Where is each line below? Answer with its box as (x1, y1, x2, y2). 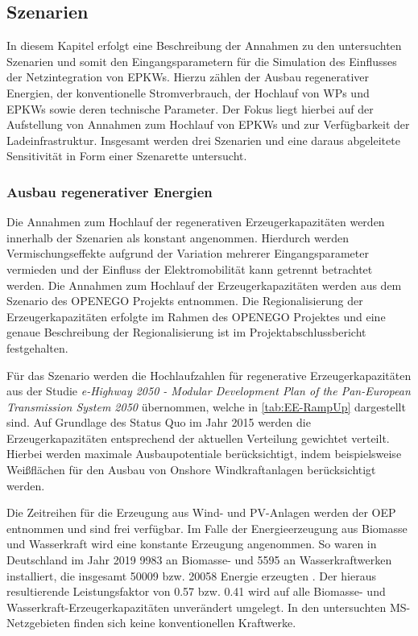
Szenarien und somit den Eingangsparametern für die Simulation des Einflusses (6, 52, 397, 69)
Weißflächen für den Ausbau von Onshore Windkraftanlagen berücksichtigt (6, 461, 376, 478)
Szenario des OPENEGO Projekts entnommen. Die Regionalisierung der (6, 292, 363, 309)
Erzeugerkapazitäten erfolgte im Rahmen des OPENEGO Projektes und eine (6, 308, 386, 324)
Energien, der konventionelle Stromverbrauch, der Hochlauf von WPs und (6, 84, 370, 101)
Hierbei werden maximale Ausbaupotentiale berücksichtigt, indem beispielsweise (6, 445, 402, 462)
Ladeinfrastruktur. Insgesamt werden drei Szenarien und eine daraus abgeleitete (6, 131, 400, 148)
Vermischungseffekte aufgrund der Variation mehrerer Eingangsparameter (6, 245, 369, 262)
